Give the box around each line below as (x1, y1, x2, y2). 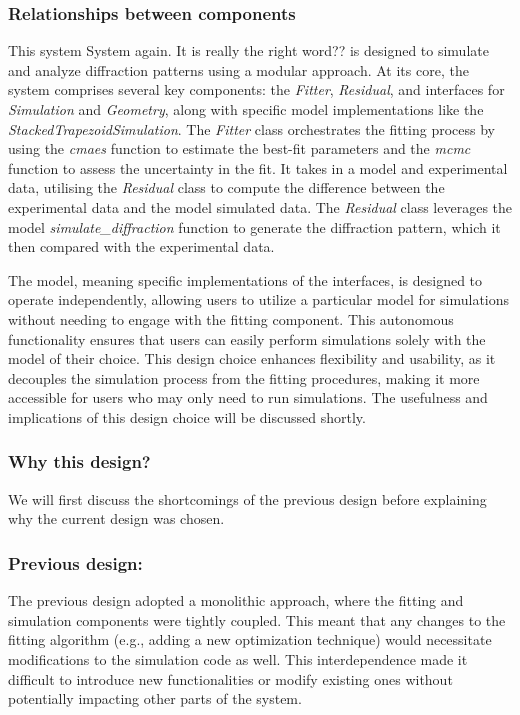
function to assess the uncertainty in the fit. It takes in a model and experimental (8, 157, 508, 178)
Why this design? (8, 449, 151, 474)
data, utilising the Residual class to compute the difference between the (8, 177, 445, 198)
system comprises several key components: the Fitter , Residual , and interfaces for (8, 79, 505, 100)
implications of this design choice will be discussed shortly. (8, 406, 366, 427)
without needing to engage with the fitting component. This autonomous (8, 308, 454, 329)
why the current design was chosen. (8, 508, 225, 529)
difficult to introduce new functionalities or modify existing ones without (8, 668, 453, 689)
